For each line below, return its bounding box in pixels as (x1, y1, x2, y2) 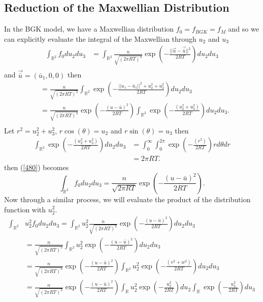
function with (4, 204, 46, 214)
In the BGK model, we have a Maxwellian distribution (4, 23, 174, 34)
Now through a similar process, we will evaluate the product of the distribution (4, 194, 251, 204)
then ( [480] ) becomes (4, 162, 69, 173)
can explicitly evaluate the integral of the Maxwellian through (4, 33, 196, 44)
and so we (228, 23, 259, 34)
